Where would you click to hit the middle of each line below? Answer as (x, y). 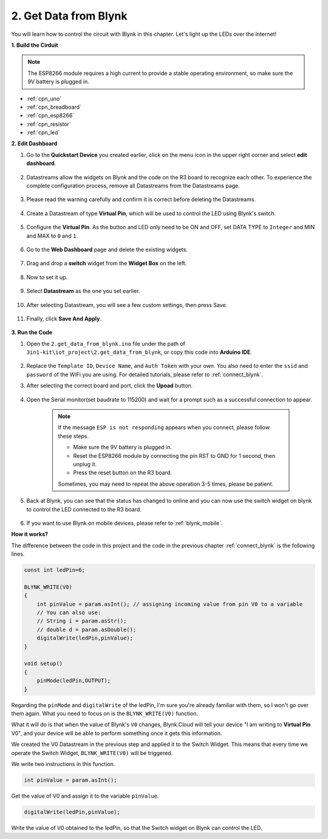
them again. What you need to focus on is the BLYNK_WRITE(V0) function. (105, 713)
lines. (18, 554)
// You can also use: (69, 613)
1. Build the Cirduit (35, 45)
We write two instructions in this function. (63, 764)
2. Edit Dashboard (34, 143)
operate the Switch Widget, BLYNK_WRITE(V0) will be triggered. (92, 753)
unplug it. (85, 464)
